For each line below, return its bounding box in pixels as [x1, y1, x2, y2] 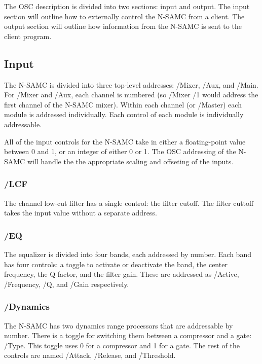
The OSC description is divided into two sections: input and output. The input [4, 1, 250, 11]
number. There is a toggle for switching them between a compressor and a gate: [4, 330, 252, 341]
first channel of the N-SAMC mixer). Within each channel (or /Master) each [4, 99, 242, 110]
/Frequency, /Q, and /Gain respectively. [4, 278, 129, 289]
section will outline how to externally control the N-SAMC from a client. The [4, 11, 245, 21]
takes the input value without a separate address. [4, 207, 157, 218]
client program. [4, 30, 52, 41]
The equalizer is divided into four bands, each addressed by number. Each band [4, 248, 251, 259]
